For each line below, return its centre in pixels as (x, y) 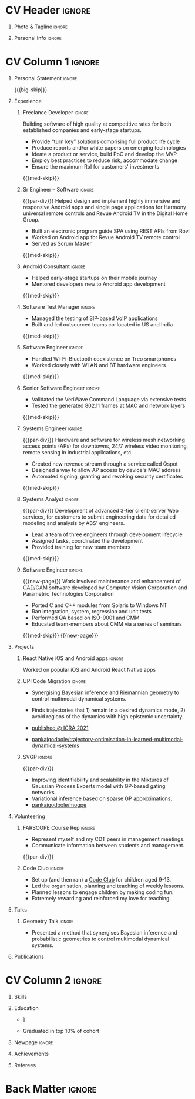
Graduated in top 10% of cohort (61, 1031)
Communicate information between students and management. (108, 845)
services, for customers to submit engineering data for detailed (99, 517)
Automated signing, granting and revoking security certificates (107, 476)
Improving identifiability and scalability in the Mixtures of (100, 780)
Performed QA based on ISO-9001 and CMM (85, 618)
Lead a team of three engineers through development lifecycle (107, 534)
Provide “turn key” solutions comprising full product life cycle (106, 141)
